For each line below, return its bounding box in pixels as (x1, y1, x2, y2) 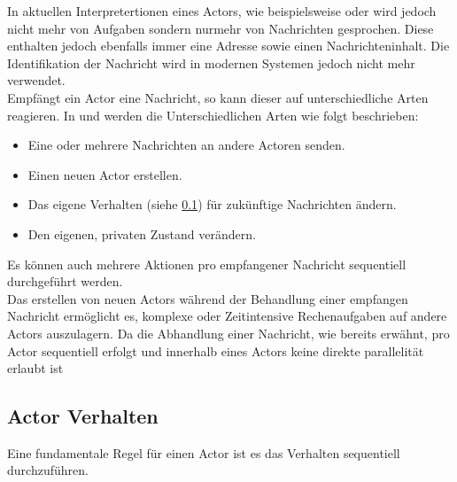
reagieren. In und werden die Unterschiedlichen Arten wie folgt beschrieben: (7, 105, 419, 124)
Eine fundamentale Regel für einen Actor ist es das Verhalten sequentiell (7, 443, 400, 462)
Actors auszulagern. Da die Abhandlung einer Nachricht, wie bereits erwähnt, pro (7, 323, 450, 342)
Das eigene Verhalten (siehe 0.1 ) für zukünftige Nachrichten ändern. (27, 195, 397, 214)
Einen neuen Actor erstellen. (27, 165, 182, 183)
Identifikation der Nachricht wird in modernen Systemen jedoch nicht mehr (7, 53, 415, 72)
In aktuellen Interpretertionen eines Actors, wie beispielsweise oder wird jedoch (7, 2, 437, 19)
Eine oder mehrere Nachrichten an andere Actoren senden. (27, 136, 345, 154)
